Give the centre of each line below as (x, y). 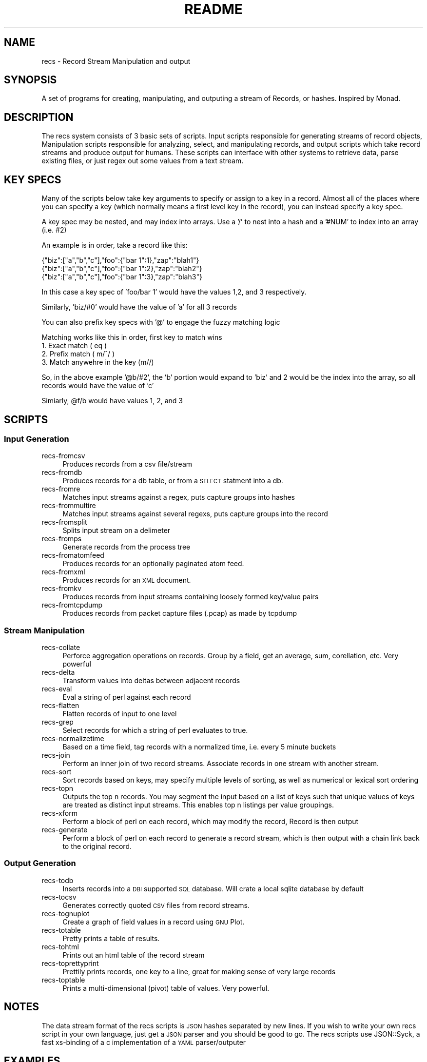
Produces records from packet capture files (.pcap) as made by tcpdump (180, 613)
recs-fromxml (63, 572)
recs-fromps (62, 539)
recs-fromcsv (63, 456)
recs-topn (58, 788)
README (213, 9)
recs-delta (58, 672)
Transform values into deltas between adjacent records (151, 681)
